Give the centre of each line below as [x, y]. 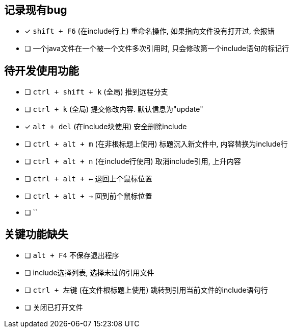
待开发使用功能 [42, 70]
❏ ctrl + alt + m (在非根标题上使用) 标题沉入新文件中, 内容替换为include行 [156, 144]
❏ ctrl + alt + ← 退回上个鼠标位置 [88, 179]
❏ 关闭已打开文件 [54, 307]
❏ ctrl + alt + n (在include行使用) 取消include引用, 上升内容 [133, 161]
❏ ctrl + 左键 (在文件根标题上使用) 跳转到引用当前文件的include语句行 [146, 290]
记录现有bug [36, 10]
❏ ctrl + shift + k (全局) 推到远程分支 [96, 92]
